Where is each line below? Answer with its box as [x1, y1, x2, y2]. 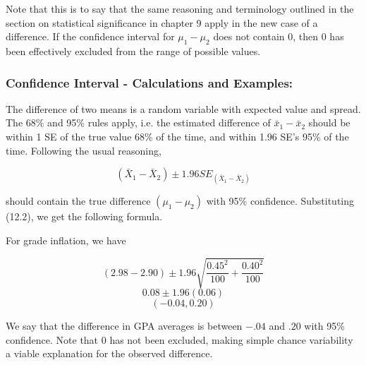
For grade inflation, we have [6, 232, 126, 247]
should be [308, 115, 350, 130]
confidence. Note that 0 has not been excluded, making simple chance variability [6, 332, 353, 347]
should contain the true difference [6, 193, 151, 208]
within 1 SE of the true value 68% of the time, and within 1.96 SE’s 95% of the [6, 128, 349, 143]
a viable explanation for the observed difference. [6, 346, 213, 361]
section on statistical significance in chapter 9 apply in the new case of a [6, 15, 318, 30]
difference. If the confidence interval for [6, 29, 175, 44]
